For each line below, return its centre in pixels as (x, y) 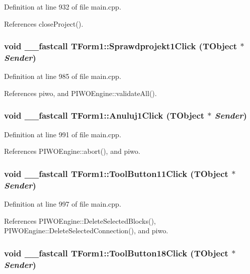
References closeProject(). (44, 23)
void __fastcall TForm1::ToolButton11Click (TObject (116, 173)
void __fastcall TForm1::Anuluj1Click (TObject (104, 115)
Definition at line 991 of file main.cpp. (63, 134)
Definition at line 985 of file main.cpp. (63, 76)
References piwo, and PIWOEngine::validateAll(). (80, 93)
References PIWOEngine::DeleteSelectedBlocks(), (80, 220)
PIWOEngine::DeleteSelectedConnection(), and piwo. (86, 231)
